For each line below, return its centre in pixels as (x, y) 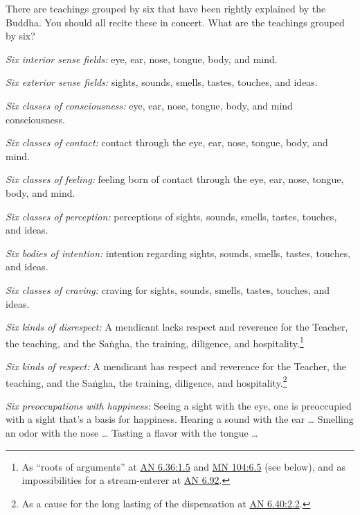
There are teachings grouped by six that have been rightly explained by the (166, 8)
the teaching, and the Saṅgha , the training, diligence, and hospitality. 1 (155, 342)
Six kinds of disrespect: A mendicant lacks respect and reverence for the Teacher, (177, 327)
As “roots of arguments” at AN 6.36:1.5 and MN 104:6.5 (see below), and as (183, 466)
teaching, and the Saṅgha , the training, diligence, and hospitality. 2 (146, 381)
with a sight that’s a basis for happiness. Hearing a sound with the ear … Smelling (180, 419)
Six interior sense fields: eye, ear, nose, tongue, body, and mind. (142, 59)
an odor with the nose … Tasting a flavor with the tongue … (132, 432)
